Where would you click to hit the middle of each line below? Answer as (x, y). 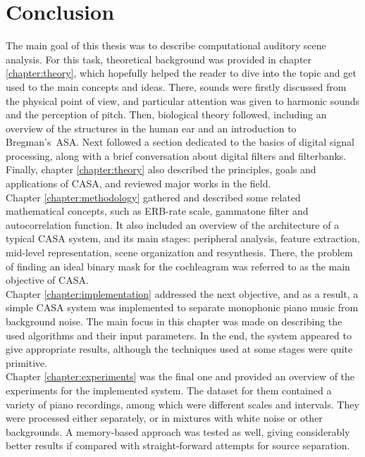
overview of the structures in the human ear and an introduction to (151, 128)
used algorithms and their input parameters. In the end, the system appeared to (179, 335)
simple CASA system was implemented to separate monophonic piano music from (182, 307)
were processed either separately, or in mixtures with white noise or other (164, 418)
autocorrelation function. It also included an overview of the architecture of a (173, 224)
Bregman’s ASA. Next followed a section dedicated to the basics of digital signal (180, 142)
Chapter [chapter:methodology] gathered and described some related (153, 197)
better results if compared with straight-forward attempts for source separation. (178, 445)
